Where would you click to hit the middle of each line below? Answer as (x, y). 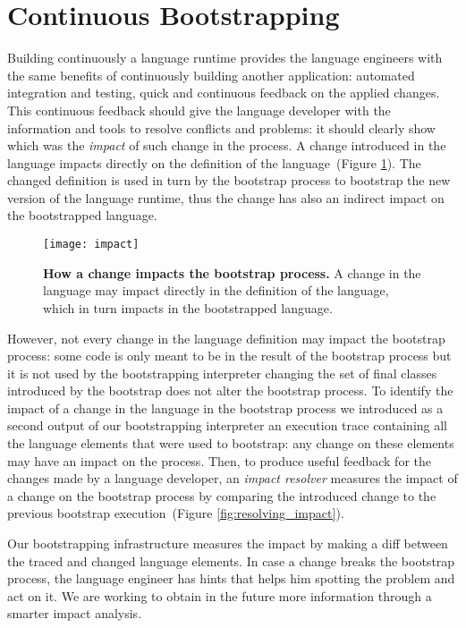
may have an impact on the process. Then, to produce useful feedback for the (219, 460)
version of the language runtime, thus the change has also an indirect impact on (226, 197)
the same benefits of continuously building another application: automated (211, 75)
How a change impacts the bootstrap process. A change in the (232, 272)
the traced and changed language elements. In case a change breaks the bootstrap (231, 560)
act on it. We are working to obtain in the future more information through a (220, 595)
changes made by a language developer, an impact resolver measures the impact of (233, 478)
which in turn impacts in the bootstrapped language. (188, 307)
